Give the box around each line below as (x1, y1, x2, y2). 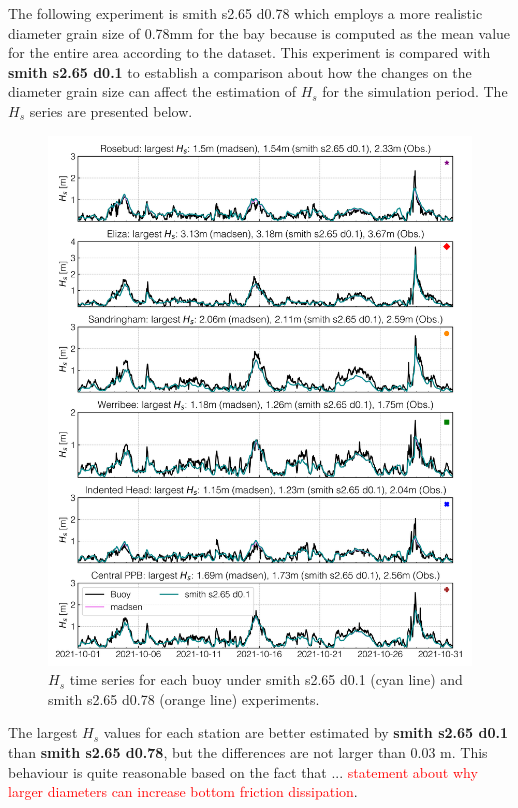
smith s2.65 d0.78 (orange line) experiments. (48, 688, 320, 709)
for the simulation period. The (322, 81, 508, 102)
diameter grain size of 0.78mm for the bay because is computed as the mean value (8, 22, 511, 43)
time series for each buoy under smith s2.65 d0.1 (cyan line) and (69, 669, 463, 690)
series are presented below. (29, 100, 193, 121)
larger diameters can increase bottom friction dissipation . (8, 781, 358, 802)
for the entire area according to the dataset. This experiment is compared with (8, 42, 491, 63)
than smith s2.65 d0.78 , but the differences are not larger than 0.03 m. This (8, 742, 488, 763)
